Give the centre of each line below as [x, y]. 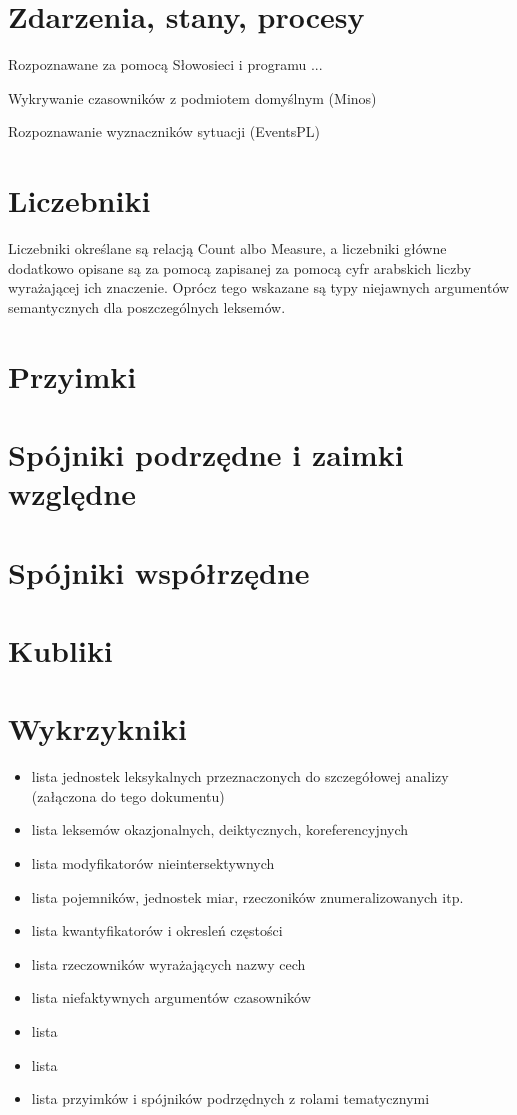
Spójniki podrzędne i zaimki [206, 453]
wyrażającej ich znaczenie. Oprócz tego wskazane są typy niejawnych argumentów [259, 287]
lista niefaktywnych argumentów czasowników [171, 997]
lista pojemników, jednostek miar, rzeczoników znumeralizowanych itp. [247, 896]
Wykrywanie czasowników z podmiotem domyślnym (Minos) [192, 97]
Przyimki [72, 375]
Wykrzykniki [97, 728]
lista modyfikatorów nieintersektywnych [153, 863]
